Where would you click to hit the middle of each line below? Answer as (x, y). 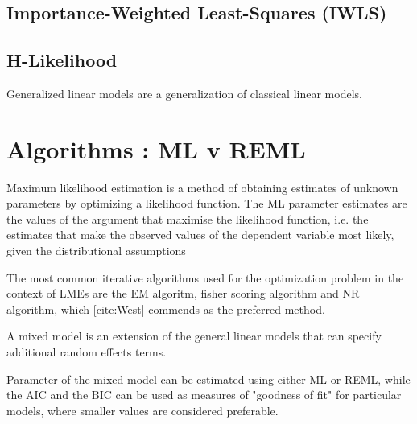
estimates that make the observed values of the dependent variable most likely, (200, 235)
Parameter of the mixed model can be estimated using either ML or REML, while (208, 379)
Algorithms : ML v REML (156, 148)
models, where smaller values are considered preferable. (142, 410)
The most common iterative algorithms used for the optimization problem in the (205, 277)
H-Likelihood (62, 60)
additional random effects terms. (87, 352)
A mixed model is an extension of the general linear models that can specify (194, 336)
